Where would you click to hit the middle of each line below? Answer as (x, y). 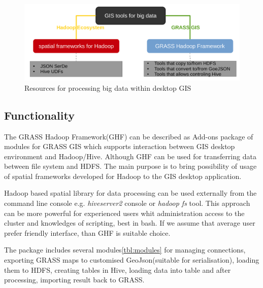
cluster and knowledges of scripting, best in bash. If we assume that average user (130, 223)
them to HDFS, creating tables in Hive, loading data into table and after (118, 269)
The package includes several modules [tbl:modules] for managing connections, (125, 250)
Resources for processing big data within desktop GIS (108, 87)
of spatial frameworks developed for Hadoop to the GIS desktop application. (123, 176)
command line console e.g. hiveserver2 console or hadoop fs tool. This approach (127, 203)
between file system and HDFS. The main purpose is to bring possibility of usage (130, 166)
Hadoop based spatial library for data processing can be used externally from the (130, 193)
